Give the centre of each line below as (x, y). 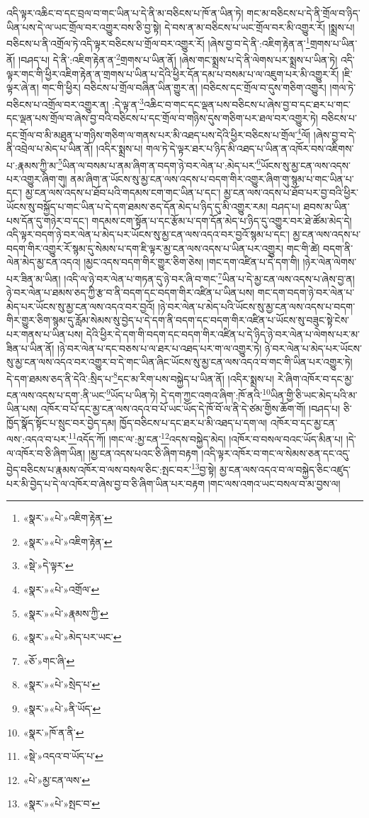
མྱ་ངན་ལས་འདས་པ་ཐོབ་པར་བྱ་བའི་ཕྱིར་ (291, 192)
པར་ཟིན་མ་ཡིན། (34, 278)
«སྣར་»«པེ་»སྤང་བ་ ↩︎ (62, 803)
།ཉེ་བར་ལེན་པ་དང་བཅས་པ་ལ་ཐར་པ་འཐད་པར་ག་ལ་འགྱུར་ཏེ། (160, 348)
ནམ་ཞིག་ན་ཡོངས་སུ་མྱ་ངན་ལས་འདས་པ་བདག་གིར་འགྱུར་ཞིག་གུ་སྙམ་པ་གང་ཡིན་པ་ (212, 178)
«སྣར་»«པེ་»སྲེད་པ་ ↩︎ (62, 684)
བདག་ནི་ (338, 248)
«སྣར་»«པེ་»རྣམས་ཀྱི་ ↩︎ (66, 613)
